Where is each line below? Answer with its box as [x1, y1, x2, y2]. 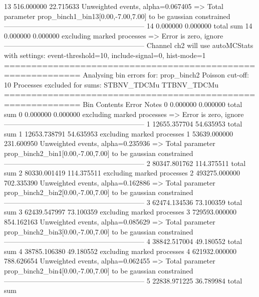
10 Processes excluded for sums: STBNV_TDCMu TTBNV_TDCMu [4, 79, 219, 89]
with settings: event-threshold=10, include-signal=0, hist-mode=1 [4, 49, 206, 60]
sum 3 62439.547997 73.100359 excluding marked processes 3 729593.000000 [4, 206, 236, 217]
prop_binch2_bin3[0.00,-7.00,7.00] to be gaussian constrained [4, 226, 193, 236]
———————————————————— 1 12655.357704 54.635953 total [4, 118, 242, 129]
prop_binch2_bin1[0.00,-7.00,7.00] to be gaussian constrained [4, 147, 193, 158]
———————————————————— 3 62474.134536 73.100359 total [4, 196, 242, 207]
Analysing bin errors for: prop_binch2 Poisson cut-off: [83, 69, 249, 80]
